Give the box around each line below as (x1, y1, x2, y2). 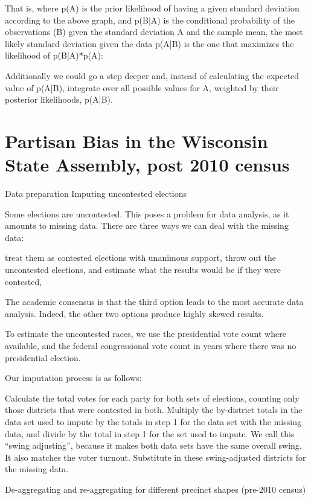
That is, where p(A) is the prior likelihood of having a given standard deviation (5, 2, 300, 14)
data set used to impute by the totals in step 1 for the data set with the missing (5, 415, 301, 428)
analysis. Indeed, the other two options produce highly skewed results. (5, 307, 264, 319)
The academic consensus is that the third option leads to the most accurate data (5, 295, 304, 308)
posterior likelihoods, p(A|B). (5, 93, 113, 106)
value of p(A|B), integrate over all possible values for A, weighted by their (5, 81, 279, 94)
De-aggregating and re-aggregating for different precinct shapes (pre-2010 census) (5, 482, 306, 495)
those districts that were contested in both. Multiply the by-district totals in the (5, 403, 303, 416)
